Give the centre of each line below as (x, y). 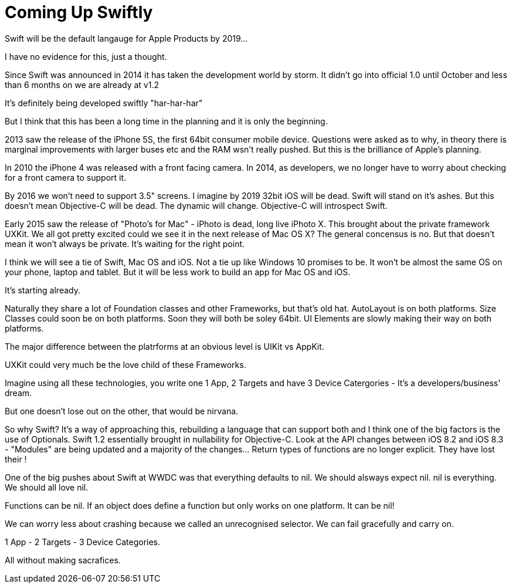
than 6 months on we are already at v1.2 (82, 85)
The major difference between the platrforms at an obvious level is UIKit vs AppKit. (165, 346)
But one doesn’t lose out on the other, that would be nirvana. (122, 411)
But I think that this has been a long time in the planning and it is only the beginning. (166, 121)
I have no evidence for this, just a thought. (86, 56)
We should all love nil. (47, 487)
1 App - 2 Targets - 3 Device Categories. (83, 542)
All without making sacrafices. (63, 560)
